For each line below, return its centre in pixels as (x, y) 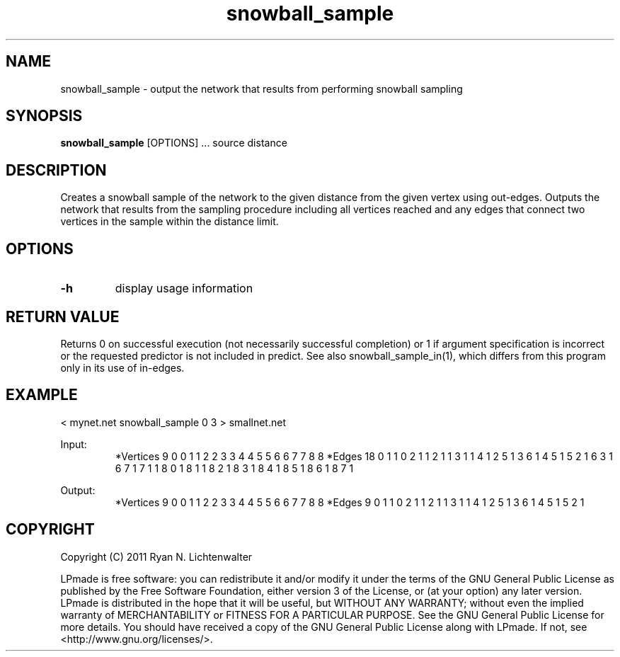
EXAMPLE (42, 395)
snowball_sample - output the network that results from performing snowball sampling (262, 88)
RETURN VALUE (63, 316)
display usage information (184, 288)
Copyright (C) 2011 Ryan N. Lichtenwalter (156, 556)
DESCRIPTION (56, 170)
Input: (74, 444)
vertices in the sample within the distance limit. (170, 222)
